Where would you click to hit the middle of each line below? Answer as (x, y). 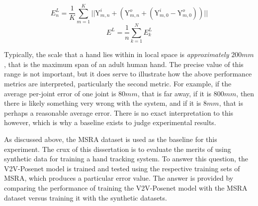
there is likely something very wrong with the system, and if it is (103, 103)
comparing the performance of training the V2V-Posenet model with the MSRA (126, 187)
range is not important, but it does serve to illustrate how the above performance (128, 74)
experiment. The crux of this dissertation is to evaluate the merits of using (118, 149)
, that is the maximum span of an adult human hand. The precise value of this (124, 64)
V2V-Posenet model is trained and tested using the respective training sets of (122, 168)
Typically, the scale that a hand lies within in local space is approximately (117, 54)
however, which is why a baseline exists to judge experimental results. (110, 122)
